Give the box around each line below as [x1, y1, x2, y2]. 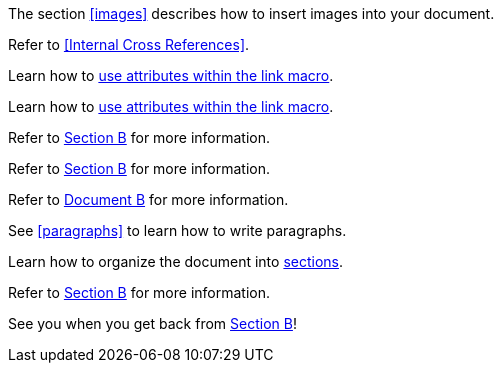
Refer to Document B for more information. [8, 191, 289, 208]
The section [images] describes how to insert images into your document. [8, 5, 495, 22]
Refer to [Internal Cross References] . [8, 36, 250, 53]
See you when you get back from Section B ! [8, 315, 297, 332]
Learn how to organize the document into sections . [8, 253, 344, 270]
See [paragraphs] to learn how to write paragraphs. [8, 222, 347, 239]
